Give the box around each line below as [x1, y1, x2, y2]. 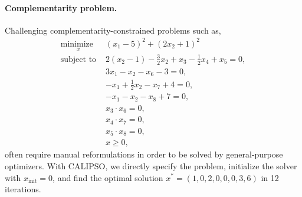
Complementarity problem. [5, 1, 117, 14]
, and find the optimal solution [52, 171, 163, 183]
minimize [60, 40, 93, 48]
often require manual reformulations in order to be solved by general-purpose [5, 148, 283, 160]
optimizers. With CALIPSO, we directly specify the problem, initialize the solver [5, 159, 297, 172]
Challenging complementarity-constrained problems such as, [5, 24, 221, 36]
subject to [60, 55, 97, 64]
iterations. [5, 183, 41, 195]
